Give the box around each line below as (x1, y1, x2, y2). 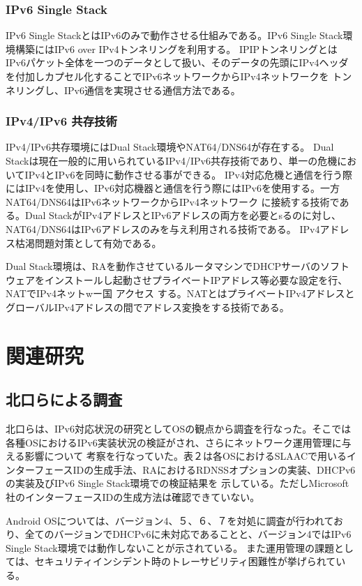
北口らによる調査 (6, 389, 123, 410)
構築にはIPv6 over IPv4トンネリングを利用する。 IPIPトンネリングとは (15, 41, 338, 56)
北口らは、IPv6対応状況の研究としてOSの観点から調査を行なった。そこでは (6, 421, 352, 436)
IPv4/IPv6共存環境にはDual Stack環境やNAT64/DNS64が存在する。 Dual (6, 140, 334, 154)
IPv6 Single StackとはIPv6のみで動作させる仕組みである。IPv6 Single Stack (6, 28, 343, 43)
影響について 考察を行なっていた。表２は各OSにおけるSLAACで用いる (24, 449, 347, 463)
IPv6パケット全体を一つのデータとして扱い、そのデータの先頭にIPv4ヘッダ (6, 55, 349, 70)
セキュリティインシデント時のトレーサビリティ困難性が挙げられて (34, 554, 336, 569)
